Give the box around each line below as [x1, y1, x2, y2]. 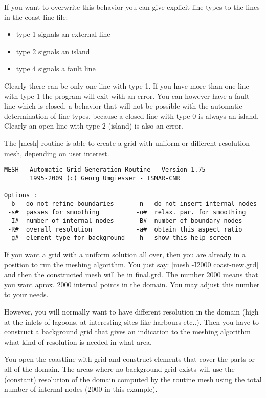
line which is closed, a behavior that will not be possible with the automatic [4, 100, 242, 111]
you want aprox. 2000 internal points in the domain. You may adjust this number [4, 279, 260, 289]
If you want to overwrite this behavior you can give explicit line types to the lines [4, 2, 260, 12]
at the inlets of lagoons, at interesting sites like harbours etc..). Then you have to [4, 316, 259, 327]
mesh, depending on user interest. [4, 148, 109, 158]
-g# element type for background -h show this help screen [8, 234, 231, 242]
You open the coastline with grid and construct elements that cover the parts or [4, 353, 255, 364]
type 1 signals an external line [16, 29, 110, 39]
